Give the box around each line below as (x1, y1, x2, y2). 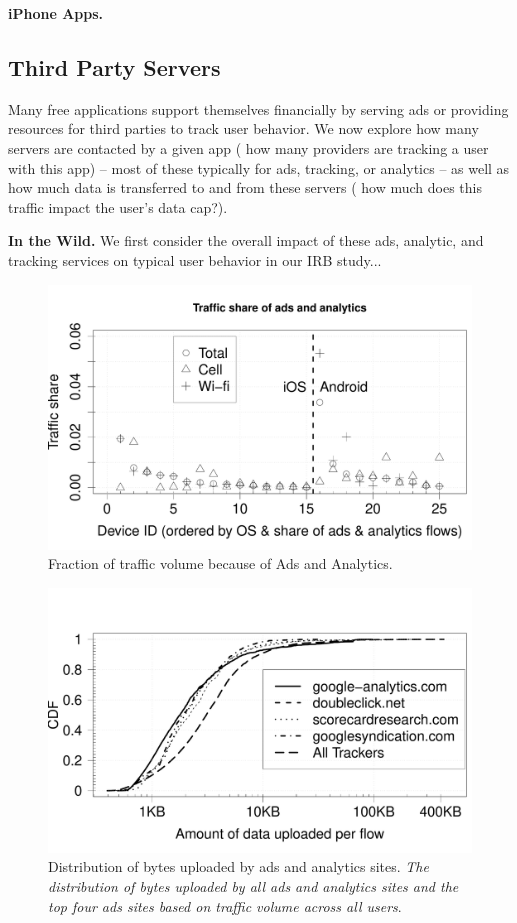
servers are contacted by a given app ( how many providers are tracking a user (8, 137, 489, 158)
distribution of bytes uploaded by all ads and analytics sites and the (48, 875, 459, 896)
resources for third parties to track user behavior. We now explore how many (8, 118, 479, 139)
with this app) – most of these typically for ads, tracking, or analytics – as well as (8, 157, 510, 178)
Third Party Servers (8, 51, 221, 82)
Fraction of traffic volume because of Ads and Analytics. (48, 553, 393, 574)
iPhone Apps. (8, 3, 104, 23)
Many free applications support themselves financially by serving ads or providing (8, 98, 509, 119)
